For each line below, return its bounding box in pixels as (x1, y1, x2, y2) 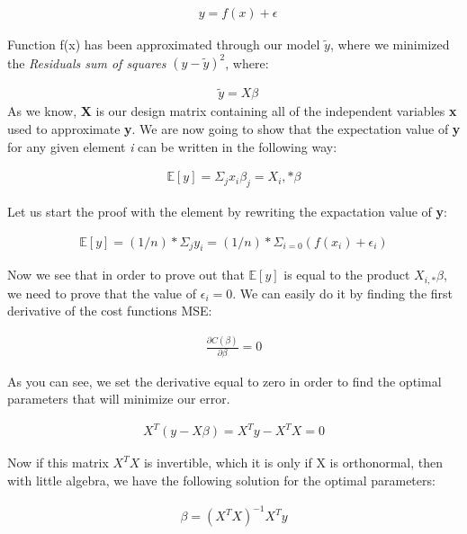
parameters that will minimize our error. (7, 389, 230, 408)
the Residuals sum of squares (7, 53, 166, 72)
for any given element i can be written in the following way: (7, 137, 337, 156)
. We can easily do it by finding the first (232, 283, 454, 302)
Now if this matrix (7, 453, 109, 472)
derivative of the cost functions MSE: (7, 301, 212, 320)
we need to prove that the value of (7, 283, 197, 302)
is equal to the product (283, 265, 410, 284)
